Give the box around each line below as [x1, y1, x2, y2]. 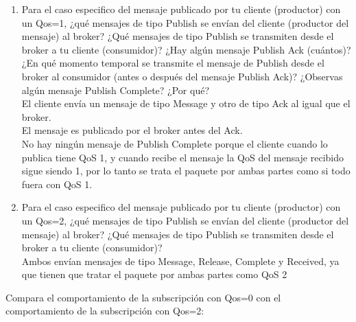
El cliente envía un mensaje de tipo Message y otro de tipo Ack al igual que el [21, 96, 351, 111]
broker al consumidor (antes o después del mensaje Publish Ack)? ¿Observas [21, 69, 343, 83]
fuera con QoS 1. [21, 176, 93, 191]
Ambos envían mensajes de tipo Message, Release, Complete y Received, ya [21, 253, 340, 268]
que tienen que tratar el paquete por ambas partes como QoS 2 [21, 267, 287, 281]
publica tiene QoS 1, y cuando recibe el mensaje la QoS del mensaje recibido [21, 150, 344, 164]
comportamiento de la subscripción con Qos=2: [5, 303, 204, 318]
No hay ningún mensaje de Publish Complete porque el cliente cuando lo [21, 136, 328, 150]
